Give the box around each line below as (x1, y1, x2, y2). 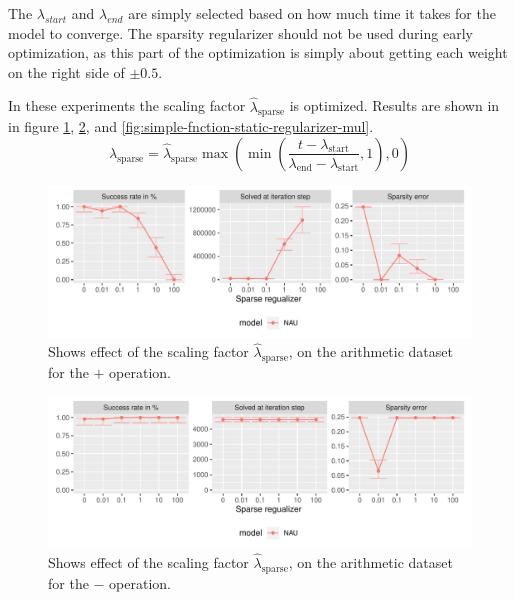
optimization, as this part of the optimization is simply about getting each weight (8, 42, 508, 63)
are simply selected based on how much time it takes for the (128, 3, 496, 23)
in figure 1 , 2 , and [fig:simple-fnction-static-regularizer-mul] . (8, 116, 374, 137)
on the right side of (8, 61, 125, 82)
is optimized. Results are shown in (289, 95, 500, 116)
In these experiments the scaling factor (8, 95, 246, 116)
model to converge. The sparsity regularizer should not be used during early (8, 22, 473, 43)
